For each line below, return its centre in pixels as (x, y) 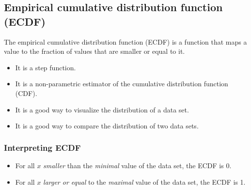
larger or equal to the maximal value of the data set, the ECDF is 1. (144, 182)
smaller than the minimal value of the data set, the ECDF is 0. (137, 165)
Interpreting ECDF (42, 147)
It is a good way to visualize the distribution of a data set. (102, 109)
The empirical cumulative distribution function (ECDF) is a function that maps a (125, 41)
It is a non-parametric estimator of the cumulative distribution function (122, 84)
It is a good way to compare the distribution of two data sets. (107, 126)
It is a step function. (46, 67)
